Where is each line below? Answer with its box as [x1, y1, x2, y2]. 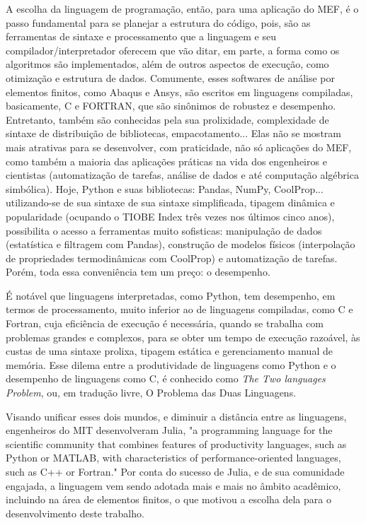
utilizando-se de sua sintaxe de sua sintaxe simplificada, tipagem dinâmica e [6, 195, 335, 210]
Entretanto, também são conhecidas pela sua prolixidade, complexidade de [6, 112, 329, 127]
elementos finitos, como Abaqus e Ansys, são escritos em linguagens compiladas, [6, 84, 353, 99]
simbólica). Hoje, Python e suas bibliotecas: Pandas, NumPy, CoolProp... [6, 181, 324, 196]
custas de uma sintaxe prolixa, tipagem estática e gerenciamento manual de [6, 343, 333, 358]
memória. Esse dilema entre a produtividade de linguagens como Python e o [6, 357, 336, 372]
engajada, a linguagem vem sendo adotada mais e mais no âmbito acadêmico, [6, 478, 341, 493]
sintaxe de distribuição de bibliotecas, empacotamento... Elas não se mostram [6, 126, 341, 141]
